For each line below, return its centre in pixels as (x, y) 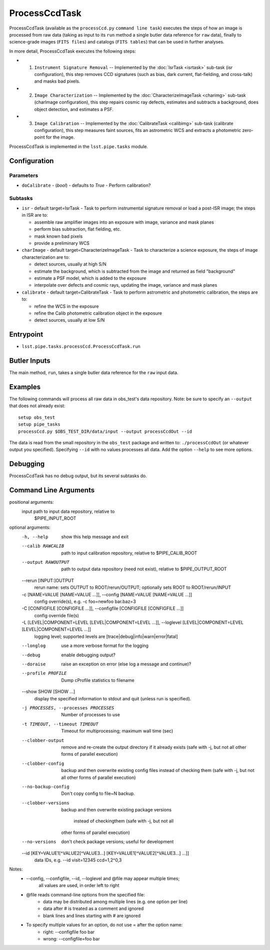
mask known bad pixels (58, 236)
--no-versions (39, 842)
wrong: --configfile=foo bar (71, 938)
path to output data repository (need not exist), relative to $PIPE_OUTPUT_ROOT (144, 569)
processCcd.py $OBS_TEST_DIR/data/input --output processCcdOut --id (105, 431)
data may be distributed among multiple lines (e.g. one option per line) (115, 901)
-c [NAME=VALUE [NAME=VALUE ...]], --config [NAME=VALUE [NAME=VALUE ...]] (107, 594)
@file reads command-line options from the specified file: (85, 894)
